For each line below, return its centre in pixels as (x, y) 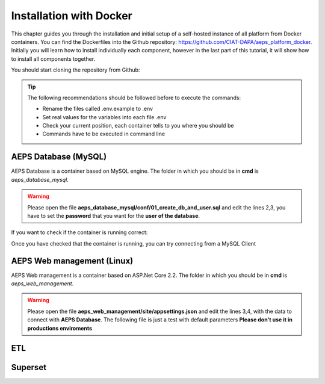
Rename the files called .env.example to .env (98, 109)
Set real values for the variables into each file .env (104, 117)
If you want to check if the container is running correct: (79, 232)
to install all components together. (53, 59)
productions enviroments (60, 328)
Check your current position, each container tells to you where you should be (138, 126)
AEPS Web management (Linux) (72, 261)
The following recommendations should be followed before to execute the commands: (134, 98)
